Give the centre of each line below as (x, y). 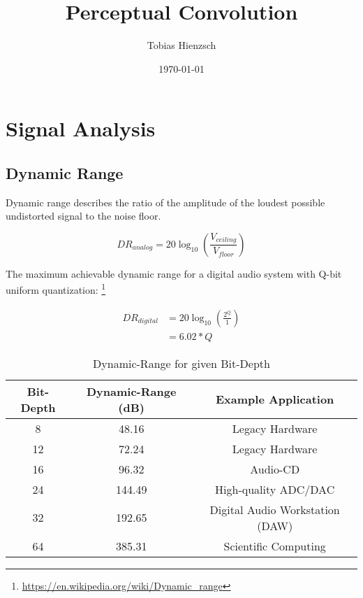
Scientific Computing (275, 546)
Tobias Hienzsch (181, 45)
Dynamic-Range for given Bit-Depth (181, 363)
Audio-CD (275, 469)
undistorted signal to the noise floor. (83, 216)
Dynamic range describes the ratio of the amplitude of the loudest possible (165, 202)
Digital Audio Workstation (275, 509)
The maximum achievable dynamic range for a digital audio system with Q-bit (174, 273)
